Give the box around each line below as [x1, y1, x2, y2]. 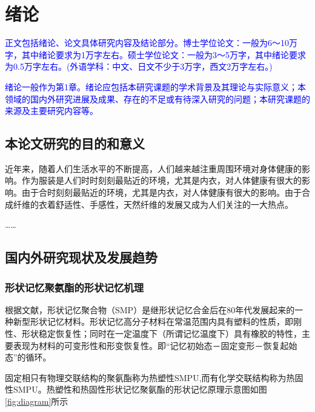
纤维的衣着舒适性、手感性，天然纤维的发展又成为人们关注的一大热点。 [13, 198, 293, 210]
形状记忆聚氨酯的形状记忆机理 [5, 279, 144, 294]
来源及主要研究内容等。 [5, 104, 98, 117]
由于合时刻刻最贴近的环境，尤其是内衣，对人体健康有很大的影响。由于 [21, 186, 302, 199]
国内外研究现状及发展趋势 [5, 248, 157, 267]
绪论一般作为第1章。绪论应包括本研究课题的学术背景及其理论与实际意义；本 [5, 80, 306, 93]
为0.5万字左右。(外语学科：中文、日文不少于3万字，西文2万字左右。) [5, 60, 273, 73]
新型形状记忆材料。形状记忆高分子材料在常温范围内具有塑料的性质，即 [13, 315, 293, 328]
